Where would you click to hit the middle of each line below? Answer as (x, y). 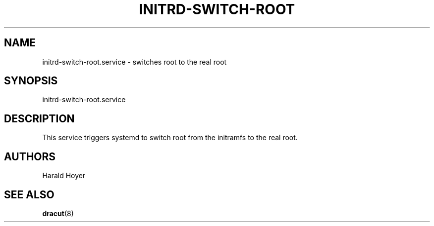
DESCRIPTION (39, 118)
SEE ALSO (29, 194)
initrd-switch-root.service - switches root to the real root (135, 62)
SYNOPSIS (31, 81)
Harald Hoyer (64, 176)
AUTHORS (30, 156)
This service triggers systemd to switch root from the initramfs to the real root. (170, 138)
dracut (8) (58, 213)
